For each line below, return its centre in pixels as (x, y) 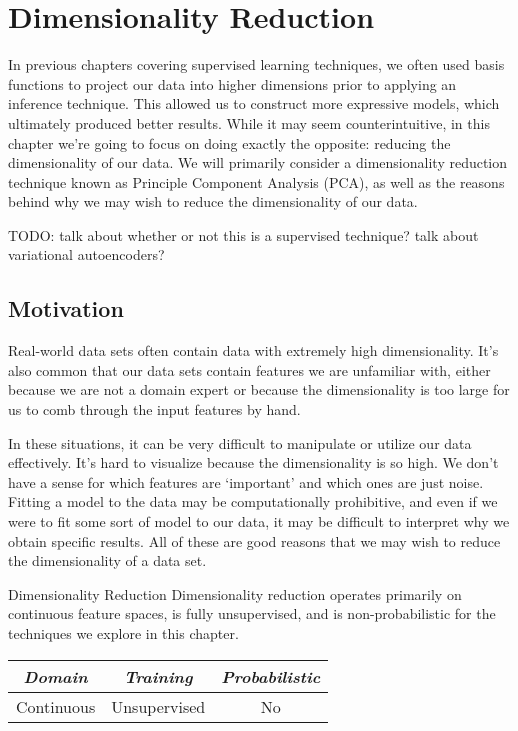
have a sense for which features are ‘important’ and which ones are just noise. (246, 481)
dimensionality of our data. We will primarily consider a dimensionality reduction (258, 162)
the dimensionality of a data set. (107, 560)
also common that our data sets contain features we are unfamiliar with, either (249, 369)
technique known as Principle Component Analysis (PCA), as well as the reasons (256, 181)
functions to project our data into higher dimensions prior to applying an (232, 83)
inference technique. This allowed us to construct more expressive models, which (254, 103)
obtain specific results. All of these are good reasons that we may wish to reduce (254, 540)
